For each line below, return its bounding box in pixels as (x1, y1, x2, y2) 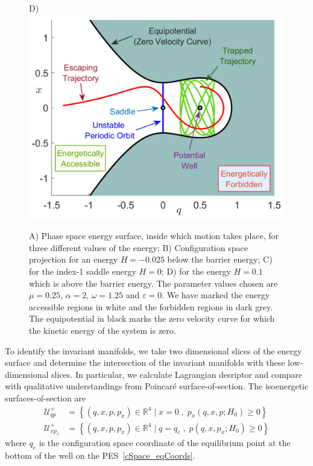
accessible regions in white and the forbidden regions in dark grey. (29, 300, 273, 313)
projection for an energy (29, 253, 118, 266)
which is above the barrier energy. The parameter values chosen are (29, 276, 278, 289)
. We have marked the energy (162, 289, 270, 301)
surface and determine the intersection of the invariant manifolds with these (5, 356, 285, 369)
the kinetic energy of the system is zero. (29, 324, 176, 337)
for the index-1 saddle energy (29, 265, 136, 278)
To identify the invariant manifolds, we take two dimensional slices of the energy (5, 344, 302, 357)
